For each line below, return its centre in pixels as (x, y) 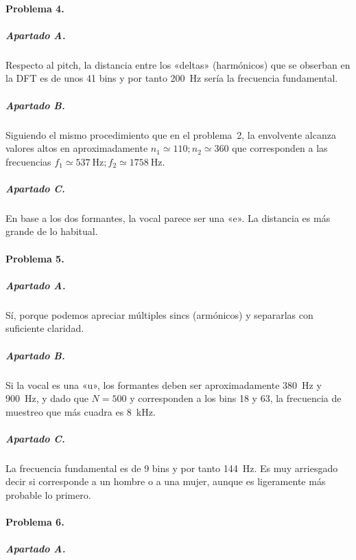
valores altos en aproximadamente (77, 148)
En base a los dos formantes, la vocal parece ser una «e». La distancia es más (168, 217)
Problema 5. (35, 258)
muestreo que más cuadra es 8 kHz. (81, 411)
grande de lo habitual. (52, 231)
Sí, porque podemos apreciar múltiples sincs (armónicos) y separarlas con (159, 314)
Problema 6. (35, 522)
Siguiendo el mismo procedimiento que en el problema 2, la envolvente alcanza (171, 134)
